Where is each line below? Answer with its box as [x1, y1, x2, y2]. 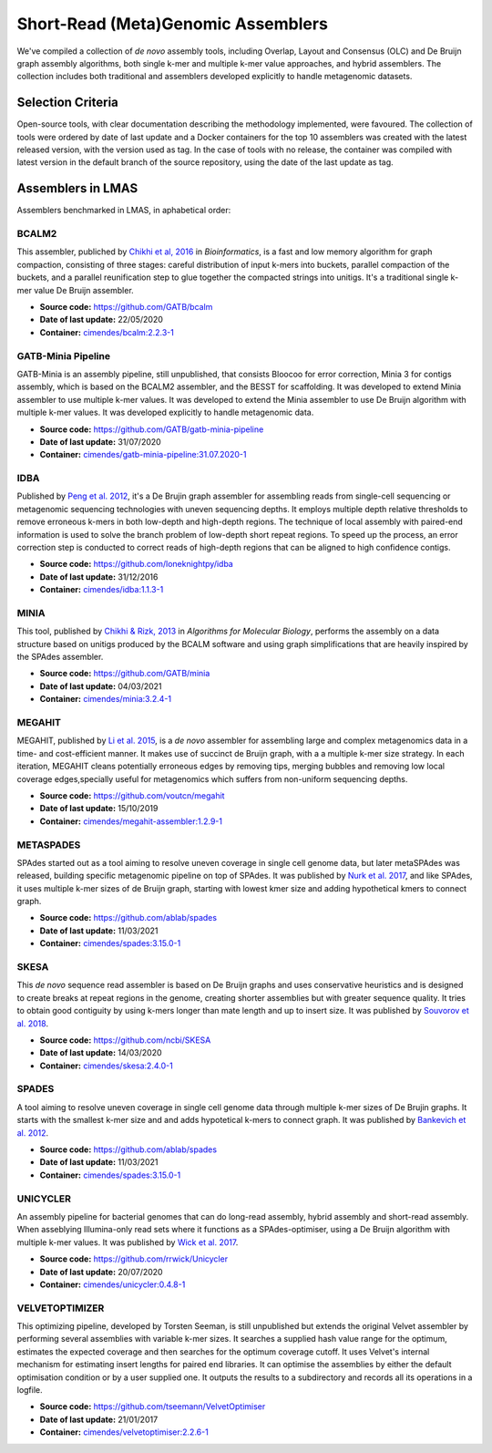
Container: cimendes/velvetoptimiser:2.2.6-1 [39, 1427, 209, 1438]
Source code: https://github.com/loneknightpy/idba [39, 559, 234, 570]
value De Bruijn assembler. [33, 284, 134, 295]
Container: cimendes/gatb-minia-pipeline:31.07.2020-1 [39, 449, 247, 460]
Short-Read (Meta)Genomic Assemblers [16, 14, 328, 34]
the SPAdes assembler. [16, 652, 104, 663]
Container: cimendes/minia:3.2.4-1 [39, 694, 172, 705]
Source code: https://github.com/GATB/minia [39, 668, 210, 679]
